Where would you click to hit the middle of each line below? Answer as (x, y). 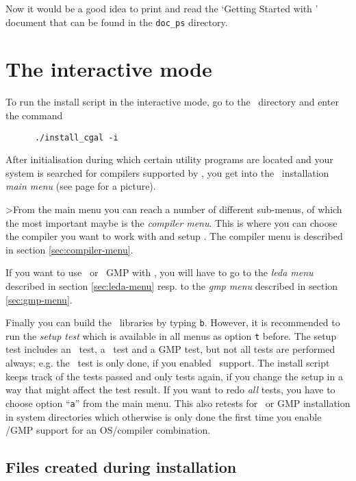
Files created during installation (121, 467)
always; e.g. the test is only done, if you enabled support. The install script (168, 363)
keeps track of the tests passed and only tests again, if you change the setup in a (174, 376)
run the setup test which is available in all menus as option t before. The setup (171, 335)
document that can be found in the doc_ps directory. (117, 22)
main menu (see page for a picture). (81, 186)
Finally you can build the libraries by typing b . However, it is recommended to (173, 322)
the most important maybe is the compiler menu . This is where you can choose (171, 222)
